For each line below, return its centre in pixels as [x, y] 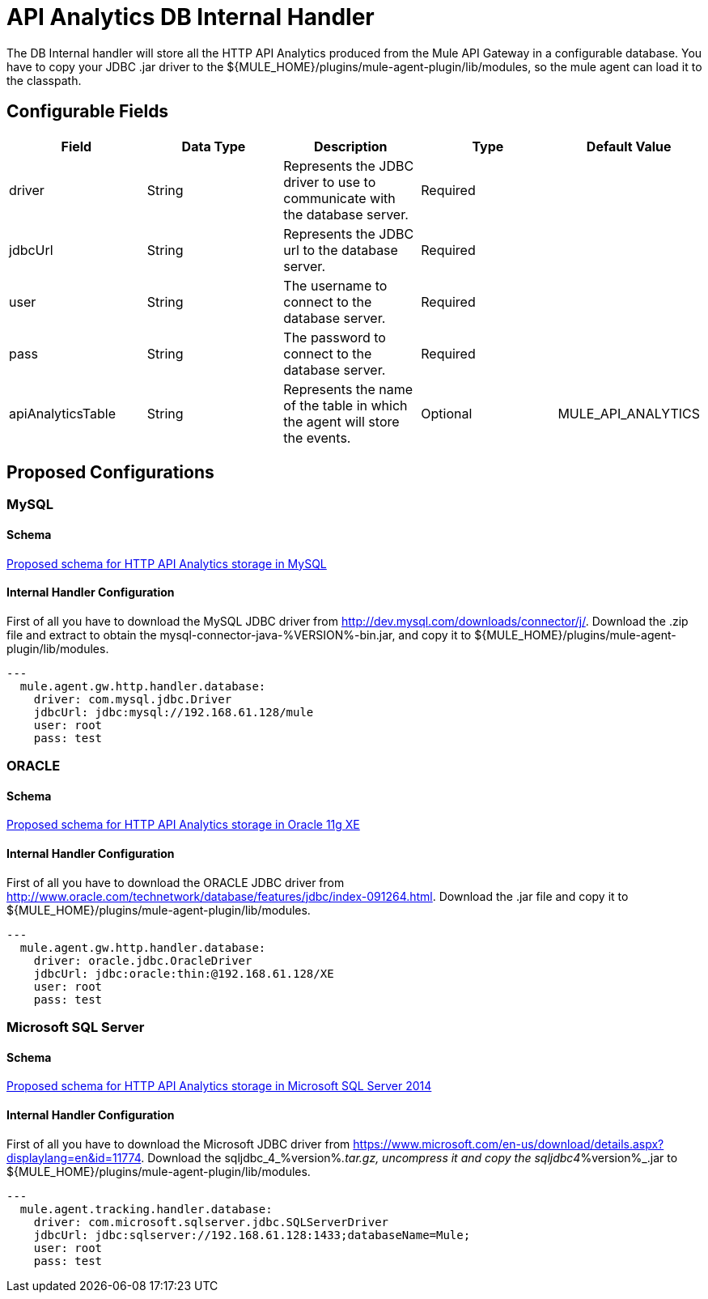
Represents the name [348, 389]
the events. [317, 437]
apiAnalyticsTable [62, 413]
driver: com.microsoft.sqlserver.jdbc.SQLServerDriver [211, 1222]
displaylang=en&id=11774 [74, 1157]
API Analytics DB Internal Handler [191, 17]
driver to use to [330, 182]
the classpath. [44, 80]
